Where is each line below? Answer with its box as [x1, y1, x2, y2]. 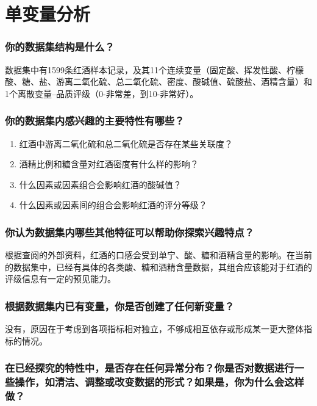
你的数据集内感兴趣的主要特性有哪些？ [5, 113, 185, 128]
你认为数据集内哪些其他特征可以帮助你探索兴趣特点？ [5, 224, 254, 239]
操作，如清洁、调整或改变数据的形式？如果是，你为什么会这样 [15, 374, 304, 390]
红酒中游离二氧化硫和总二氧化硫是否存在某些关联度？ [19, 137, 233, 150]
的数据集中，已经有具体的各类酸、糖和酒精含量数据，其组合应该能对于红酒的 [5, 260, 312, 273]
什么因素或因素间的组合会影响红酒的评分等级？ [19, 198, 207, 211]
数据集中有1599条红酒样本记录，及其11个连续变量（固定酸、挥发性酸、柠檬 [5, 63, 304, 76]
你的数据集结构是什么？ [5, 39, 115, 54]
